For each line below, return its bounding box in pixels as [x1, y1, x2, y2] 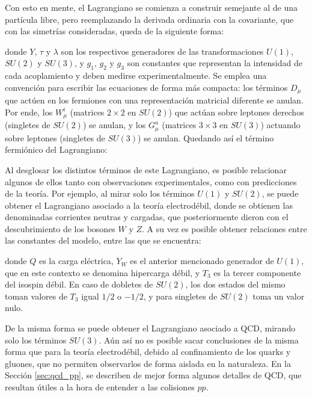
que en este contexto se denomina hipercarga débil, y [5, 266, 200, 279]
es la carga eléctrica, [38, 254, 114, 267]
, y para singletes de [143, 289, 218, 302]
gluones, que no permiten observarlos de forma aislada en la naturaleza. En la [5, 357, 291, 369]
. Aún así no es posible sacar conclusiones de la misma [99, 333, 299, 346]
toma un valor [252, 289, 305, 302]
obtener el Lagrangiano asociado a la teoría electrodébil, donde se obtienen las [5, 198, 293, 211]
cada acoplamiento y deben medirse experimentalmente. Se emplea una [5, 69, 267, 82]
